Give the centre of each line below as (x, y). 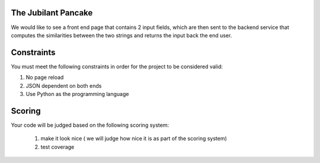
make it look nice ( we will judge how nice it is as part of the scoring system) (134, 139)
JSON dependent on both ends (64, 85)
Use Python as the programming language (77, 94)
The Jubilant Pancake (52, 13)
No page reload (45, 78)
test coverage (57, 147)
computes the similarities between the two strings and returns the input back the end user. (121, 35)
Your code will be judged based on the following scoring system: (90, 125)
